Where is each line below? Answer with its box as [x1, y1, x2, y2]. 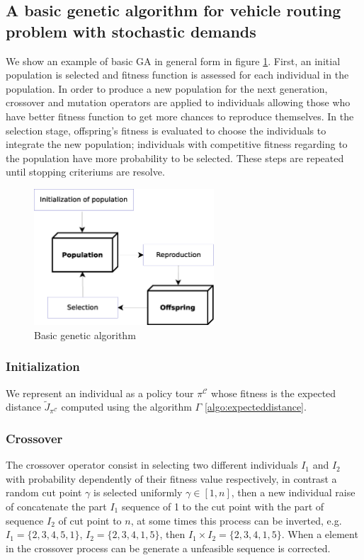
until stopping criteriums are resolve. [6, 164, 165, 179]
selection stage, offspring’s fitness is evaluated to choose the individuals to [6, 122, 326, 137]
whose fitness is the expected [211, 385, 336, 400]
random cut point [6, 485, 82, 500]
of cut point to [58, 513, 122, 527]
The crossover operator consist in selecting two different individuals [6, 457, 298, 472]
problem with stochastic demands [6, 20, 256, 42]
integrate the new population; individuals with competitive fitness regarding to [6, 137, 348, 152]
